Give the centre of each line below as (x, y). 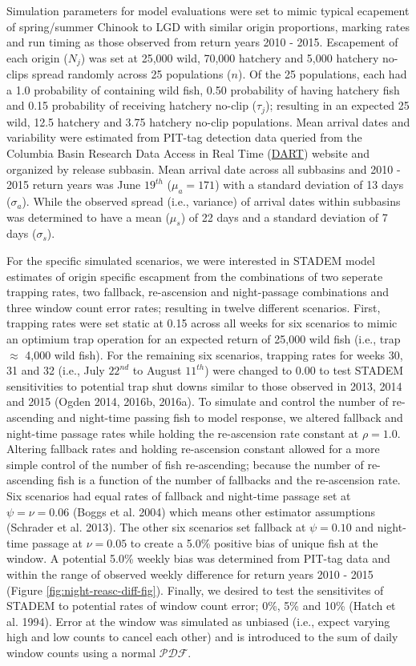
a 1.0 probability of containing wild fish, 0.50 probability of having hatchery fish (203, 89)
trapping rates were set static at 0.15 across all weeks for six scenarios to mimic (202, 323)
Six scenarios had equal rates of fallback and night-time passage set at (179, 495)
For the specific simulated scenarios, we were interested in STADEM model (191, 261)
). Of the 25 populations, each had (322, 74)
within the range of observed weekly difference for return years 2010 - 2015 (190, 574)
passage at (57, 542)
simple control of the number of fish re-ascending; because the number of (185, 464)
